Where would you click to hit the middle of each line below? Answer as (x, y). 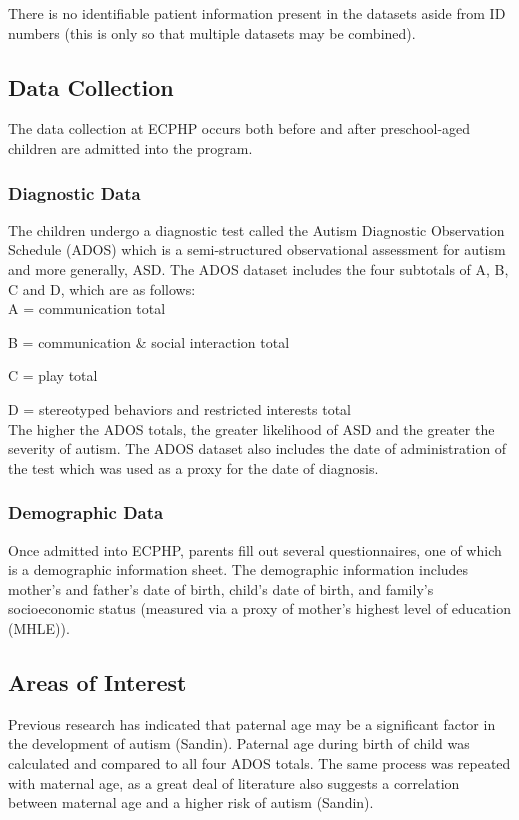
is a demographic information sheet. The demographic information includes (238, 569)
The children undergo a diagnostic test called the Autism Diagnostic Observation (256, 229)
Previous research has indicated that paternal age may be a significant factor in (252, 723)
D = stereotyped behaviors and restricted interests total (179, 408)
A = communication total (87, 308)
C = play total (53, 375)
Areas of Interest (97, 681)
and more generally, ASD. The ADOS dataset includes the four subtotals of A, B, (258, 268)
